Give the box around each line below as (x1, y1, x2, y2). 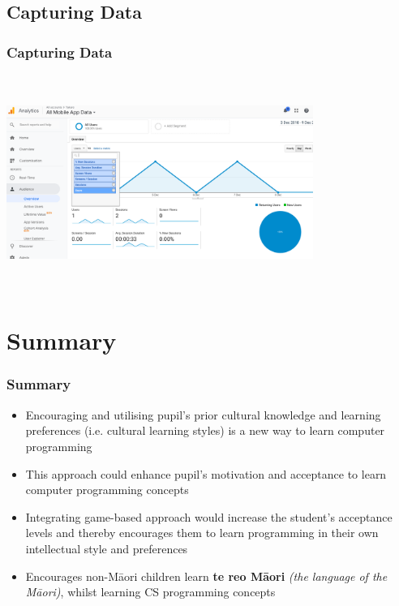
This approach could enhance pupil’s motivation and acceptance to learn (25, 465, 387, 482)
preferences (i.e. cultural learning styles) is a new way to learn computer (25, 422, 385, 439)
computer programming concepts (25, 481, 189, 498)
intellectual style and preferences (25, 539, 188, 557)
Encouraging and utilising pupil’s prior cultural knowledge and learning (25, 406, 381, 423)
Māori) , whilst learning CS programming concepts (25, 583, 276, 600)
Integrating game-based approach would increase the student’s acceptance (25, 508, 393, 525)
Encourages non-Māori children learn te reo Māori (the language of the (25, 567, 388, 584)
